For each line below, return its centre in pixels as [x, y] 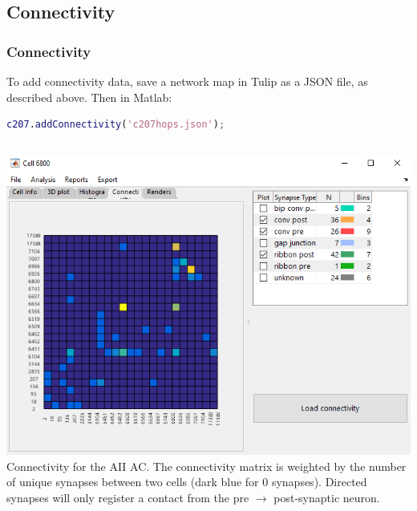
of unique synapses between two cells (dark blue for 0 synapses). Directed [187, 482]
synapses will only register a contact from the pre [128, 497]
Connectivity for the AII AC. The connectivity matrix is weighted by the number [206, 466]
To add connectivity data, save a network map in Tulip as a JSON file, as [187, 81]
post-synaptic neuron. [327, 497]
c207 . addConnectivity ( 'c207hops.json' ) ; [116, 125]
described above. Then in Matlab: [89, 97]
